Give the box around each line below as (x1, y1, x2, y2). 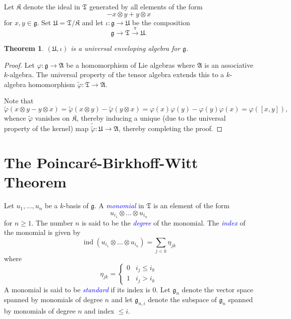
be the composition (132, 17, 190, 27)
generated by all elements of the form (89, 1, 203, 11)
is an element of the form (153, 200, 230, 211)
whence (4, 113, 26, 123)
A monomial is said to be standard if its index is (4, 284, 151, 294)
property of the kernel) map (4, 123, 89, 134)
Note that (4, 95, 34, 106)
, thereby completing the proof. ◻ (118, 123, 223, 134)
